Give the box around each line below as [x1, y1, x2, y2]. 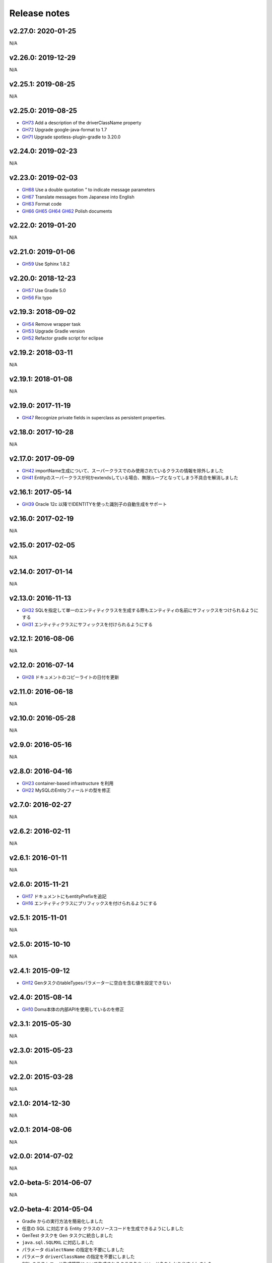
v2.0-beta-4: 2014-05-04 [9, 1205, 93, 1213]
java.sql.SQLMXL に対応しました [22, 1239, 94, 1245]
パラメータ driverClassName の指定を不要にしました [22, 1253, 135, 1260]
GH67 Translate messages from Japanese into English [22, 193, 134, 200]
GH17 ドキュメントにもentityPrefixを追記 [22, 893, 107, 899]
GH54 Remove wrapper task [22, 321, 81, 327]
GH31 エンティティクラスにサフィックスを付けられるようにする [22, 621, 153, 627]
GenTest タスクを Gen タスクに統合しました [22, 1233, 113, 1239]
